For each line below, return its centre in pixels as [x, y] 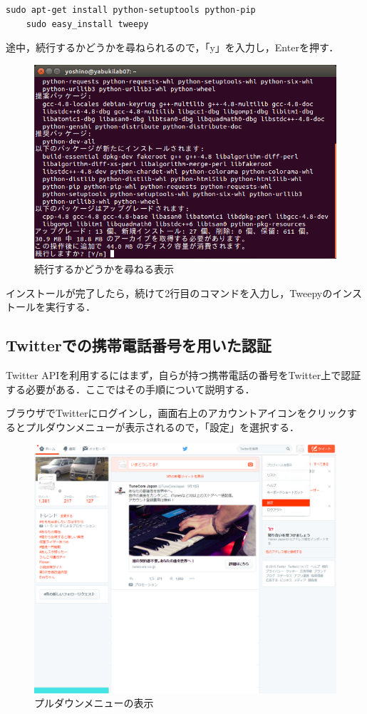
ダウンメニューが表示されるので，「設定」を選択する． [172, 426]
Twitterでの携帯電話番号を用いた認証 [139, 345]
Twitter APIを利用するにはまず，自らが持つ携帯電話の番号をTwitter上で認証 [183, 375]
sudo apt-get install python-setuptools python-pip [131, 10]
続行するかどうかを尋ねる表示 [104, 269]
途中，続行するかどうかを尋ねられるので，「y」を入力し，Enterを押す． [172, 47]
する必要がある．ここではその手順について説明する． [130, 389]
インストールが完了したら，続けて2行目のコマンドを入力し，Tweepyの [169, 293]
